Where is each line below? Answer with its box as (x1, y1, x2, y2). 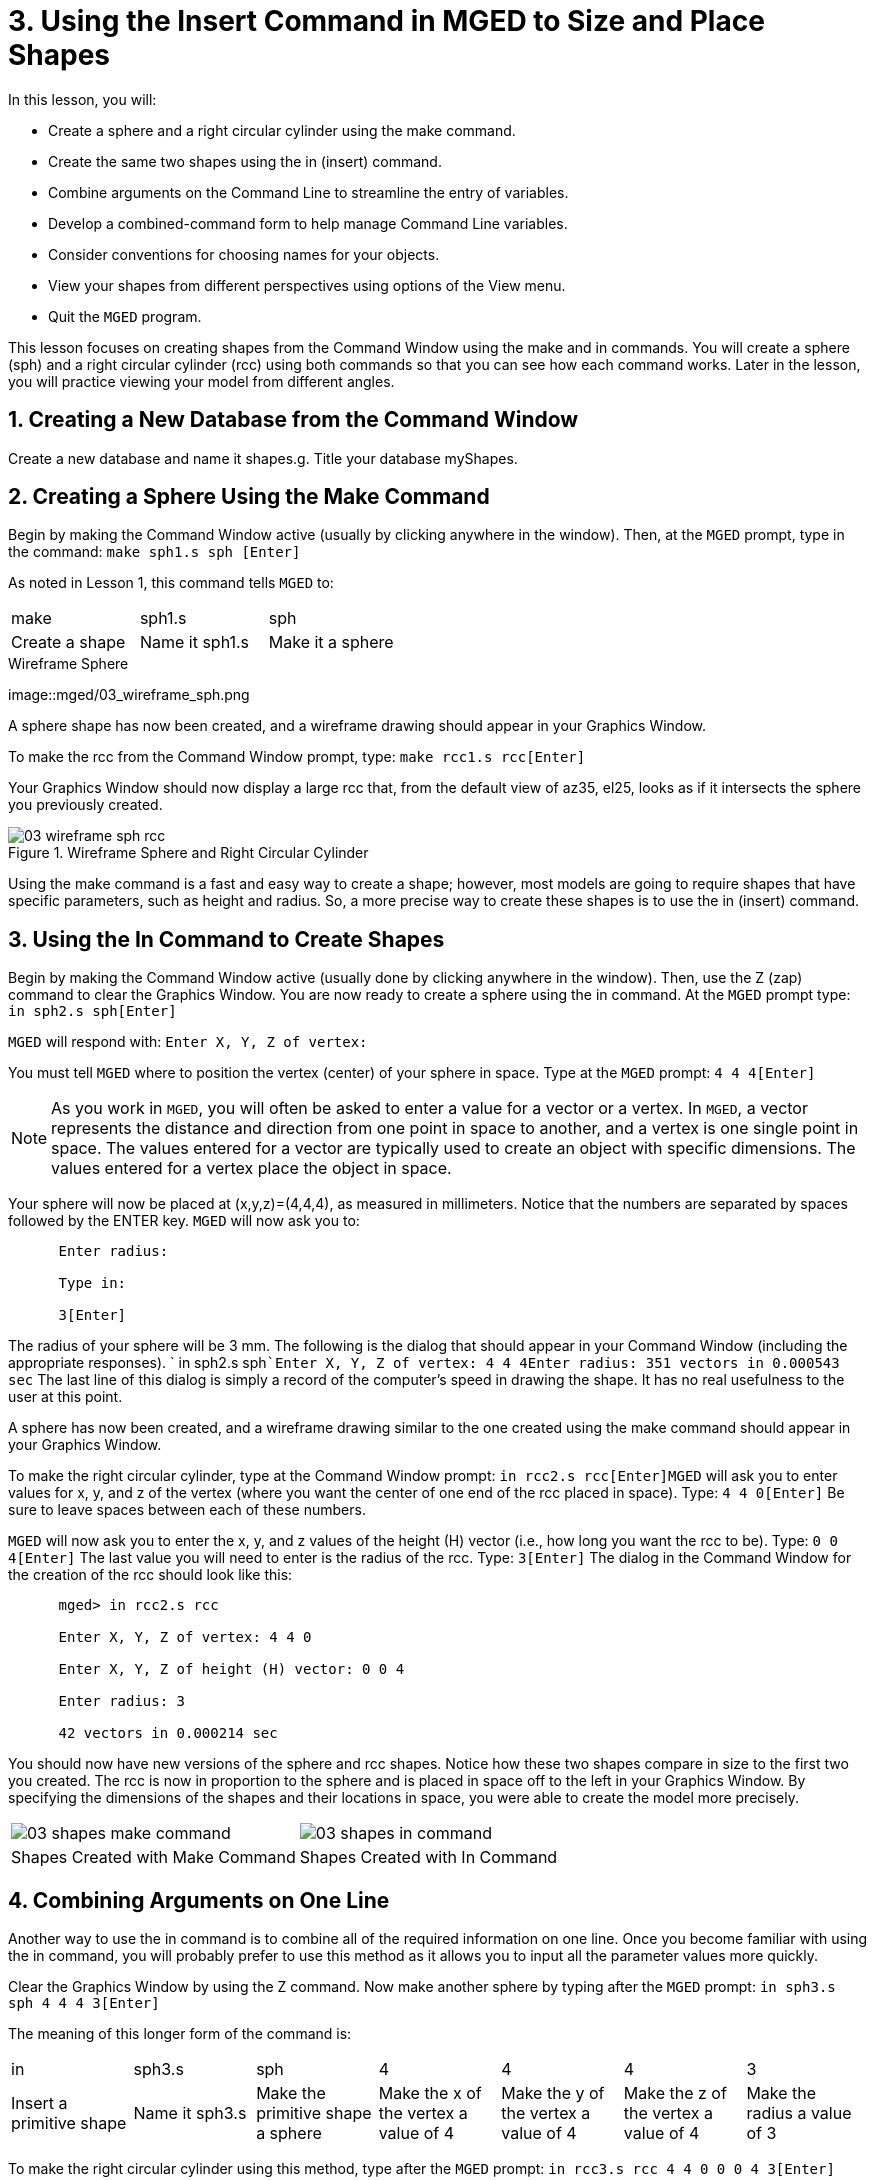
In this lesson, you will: (8, 90, 157, 108)
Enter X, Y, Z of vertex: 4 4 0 (58, 1629, 312, 1646)
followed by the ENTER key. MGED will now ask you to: (8, 1212, 360, 1230)
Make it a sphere (268, 632, 394, 653)
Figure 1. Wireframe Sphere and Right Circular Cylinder (8, 844, 369, 862)
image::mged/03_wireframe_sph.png (8, 686, 250, 704)
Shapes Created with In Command (299, 1847, 558, 1868)
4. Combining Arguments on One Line (8, 1887, 390, 1913)
